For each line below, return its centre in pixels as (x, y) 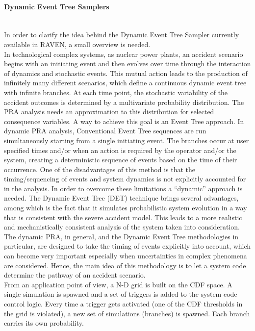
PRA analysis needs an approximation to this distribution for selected (109, 112)
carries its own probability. (44, 323)
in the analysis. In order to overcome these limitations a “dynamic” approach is (123, 188)
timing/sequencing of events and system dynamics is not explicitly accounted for (125, 179)
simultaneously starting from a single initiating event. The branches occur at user (127, 140)
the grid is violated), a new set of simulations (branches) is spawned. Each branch (127, 313)
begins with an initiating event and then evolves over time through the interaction (127, 64)
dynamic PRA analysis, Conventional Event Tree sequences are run (105, 131)
